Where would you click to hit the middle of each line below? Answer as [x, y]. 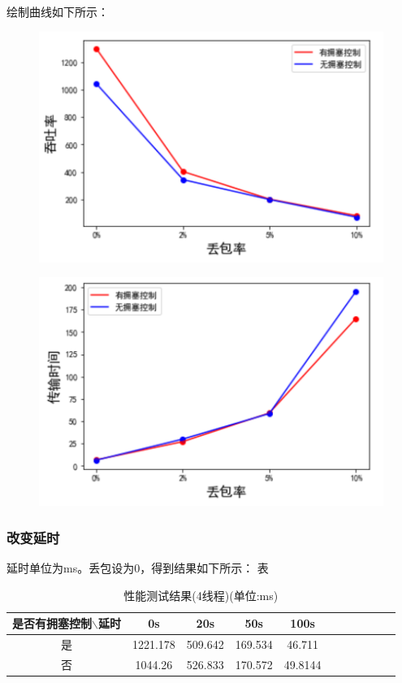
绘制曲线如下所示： [58, 11]
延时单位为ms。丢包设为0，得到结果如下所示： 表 [138, 568]
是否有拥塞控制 [52, 623]
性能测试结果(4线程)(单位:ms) [201, 595]
